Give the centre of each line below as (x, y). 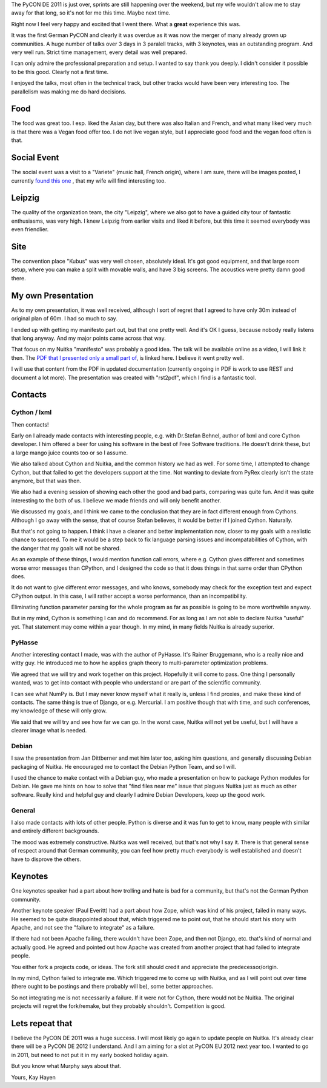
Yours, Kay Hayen (33, 1077)
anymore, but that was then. (46, 481)
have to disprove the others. (46, 859)
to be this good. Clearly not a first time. (60, 72)
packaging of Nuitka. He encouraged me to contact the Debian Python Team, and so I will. (124, 766)
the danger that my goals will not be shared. (66, 548)
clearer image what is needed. (49, 731)
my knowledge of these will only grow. (59, 711)
